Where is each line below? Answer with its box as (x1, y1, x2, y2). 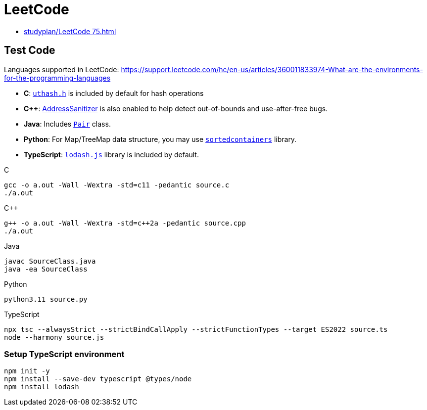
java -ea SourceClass (4, 265, 88, 273)
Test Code (4, 44, 55, 57)
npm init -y (4, 367, 50, 375)
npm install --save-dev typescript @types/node (4, 375, 192, 383)
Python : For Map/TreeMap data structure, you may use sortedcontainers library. (24, 135, 297, 143)
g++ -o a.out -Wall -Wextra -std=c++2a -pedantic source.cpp (4, 219, 246, 227)
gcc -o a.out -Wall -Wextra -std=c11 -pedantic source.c (4, 181, 230, 189)
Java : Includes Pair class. (24, 119, 111, 128)
